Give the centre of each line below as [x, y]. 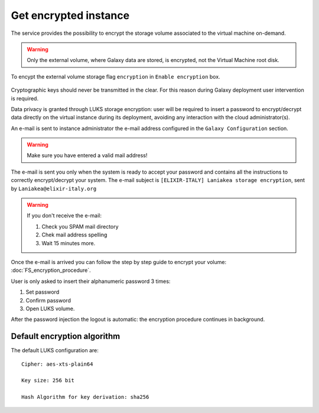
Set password [43, 292]
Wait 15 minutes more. [69, 243]
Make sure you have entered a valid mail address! [87, 155]
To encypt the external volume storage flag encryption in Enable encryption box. [116, 76]
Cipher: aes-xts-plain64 [57, 364]
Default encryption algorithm [66, 336]
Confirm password [48, 300]
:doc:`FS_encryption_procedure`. [51, 270]
